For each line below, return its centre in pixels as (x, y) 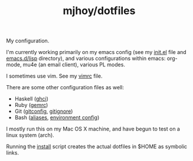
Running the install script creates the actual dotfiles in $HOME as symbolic (97, 147)
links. (13, 153)
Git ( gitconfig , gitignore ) (44, 111)
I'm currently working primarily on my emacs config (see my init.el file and (97, 52)
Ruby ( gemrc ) (31, 105)
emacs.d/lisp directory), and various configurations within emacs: (86, 58)
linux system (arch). (30, 135)
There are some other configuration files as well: (65, 88)
